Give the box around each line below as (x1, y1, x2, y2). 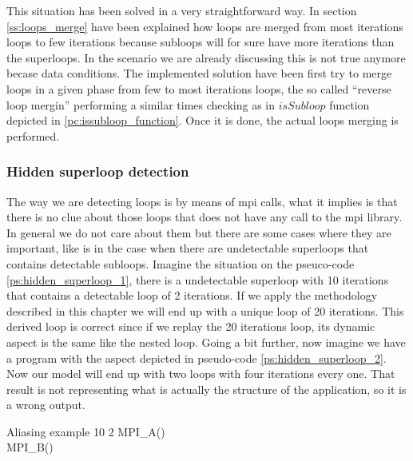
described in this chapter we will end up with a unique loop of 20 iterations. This (6, 302, 404, 319)
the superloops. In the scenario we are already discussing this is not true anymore (6, 49, 406, 66)
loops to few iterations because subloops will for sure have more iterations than (6, 34, 395, 50)
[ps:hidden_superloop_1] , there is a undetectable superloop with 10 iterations (6, 271, 389, 288)
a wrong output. (6, 396, 85, 413)
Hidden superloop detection (6, 161, 189, 181)
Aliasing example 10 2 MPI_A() (6, 423, 165, 439)
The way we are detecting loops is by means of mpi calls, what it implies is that (6, 193, 398, 209)
